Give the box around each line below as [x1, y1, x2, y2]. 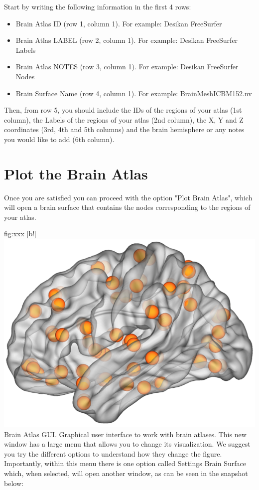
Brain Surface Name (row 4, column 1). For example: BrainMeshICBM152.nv [15, 88, 252, 98]
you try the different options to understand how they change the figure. [4, 448, 222, 459]
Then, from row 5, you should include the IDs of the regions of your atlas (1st [4, 105, 242, 115]
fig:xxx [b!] [4, 228, 36, 239]
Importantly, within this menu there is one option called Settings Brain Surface [4, 458, 246, 469]
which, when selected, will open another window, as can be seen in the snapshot [4, 468, 248, 478]
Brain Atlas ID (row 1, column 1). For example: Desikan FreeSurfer [15, 18, 222, 28]
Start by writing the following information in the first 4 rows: [4, 1, 191, 11]
